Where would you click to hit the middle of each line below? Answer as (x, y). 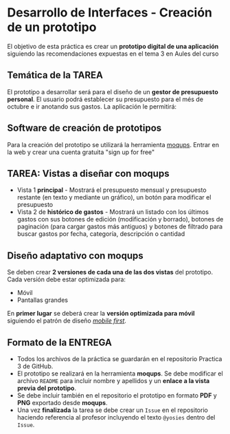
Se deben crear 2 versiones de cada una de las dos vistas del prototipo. (110, 272)
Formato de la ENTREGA (59, 342)
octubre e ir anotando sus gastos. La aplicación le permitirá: (92, 106)
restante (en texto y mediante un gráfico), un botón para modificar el (114, 197)
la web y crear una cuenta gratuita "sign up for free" (81, 152)
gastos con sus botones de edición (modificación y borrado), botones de (120, 219)
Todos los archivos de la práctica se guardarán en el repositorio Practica (119, 359)
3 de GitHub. (35, 366)
